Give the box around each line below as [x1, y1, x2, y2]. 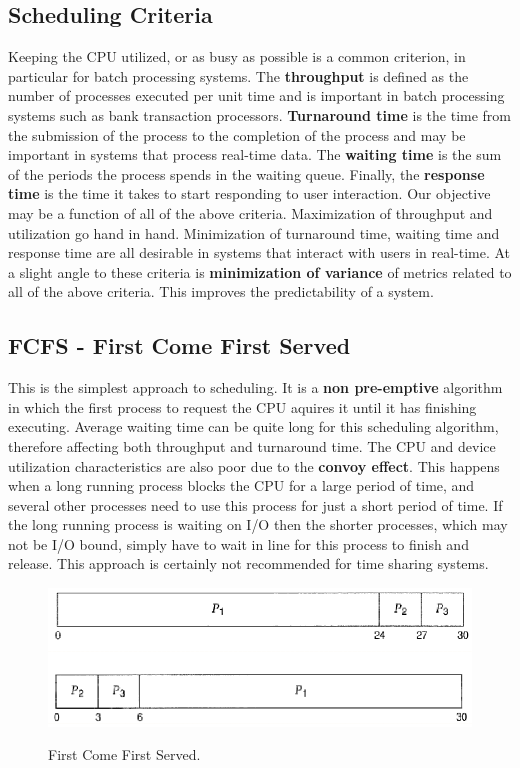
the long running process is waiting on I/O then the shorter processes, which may [8, 514, 508, 535]
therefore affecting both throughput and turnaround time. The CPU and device [8, 435, 496, 456]
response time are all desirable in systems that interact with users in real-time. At [8, 242, 511, 263]
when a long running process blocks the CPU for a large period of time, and [8, 475, 475, 496]
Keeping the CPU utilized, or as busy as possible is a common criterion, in [8, 46, 466, 67]
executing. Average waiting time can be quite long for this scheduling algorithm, [8, 416, 499, 437]
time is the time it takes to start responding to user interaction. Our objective [8, 183, 491, 204]
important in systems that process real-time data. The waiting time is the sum [8, 144, 502, 165]
